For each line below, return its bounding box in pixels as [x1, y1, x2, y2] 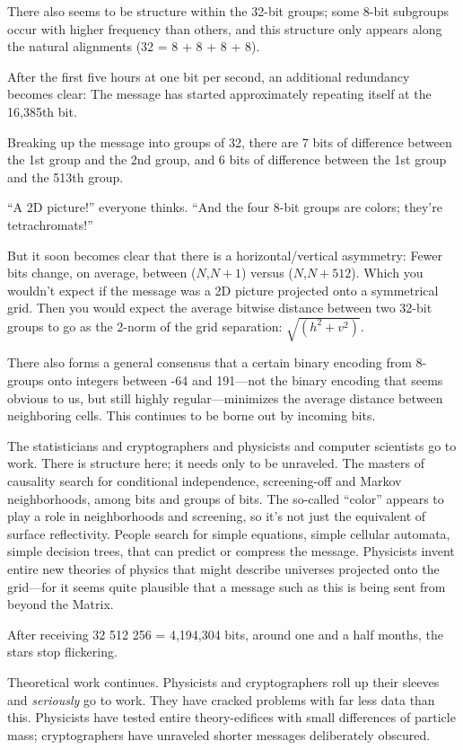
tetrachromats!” [7, 215, 93, 234]
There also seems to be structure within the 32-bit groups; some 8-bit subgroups [7, 2, 449, 20]
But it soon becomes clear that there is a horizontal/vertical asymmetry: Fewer [7, 245, 443, 264]
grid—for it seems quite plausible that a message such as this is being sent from [7, 577, 446, 596]
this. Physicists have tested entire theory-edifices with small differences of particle [7, 708, 456, 727]
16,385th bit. [7, 101, 77, 120]
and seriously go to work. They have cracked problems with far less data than [7, 690, 435, 709]
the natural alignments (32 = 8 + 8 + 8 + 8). [7, 37, 260, 56]
